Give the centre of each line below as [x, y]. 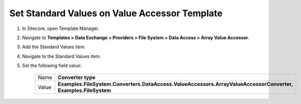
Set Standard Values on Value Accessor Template [116, 13]
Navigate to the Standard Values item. [62, 56]
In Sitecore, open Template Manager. [61, 28]
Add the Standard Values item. [54, 47]
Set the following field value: [52, 65]
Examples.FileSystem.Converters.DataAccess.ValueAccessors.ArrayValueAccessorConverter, [175, 84]
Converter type [77, 77]
